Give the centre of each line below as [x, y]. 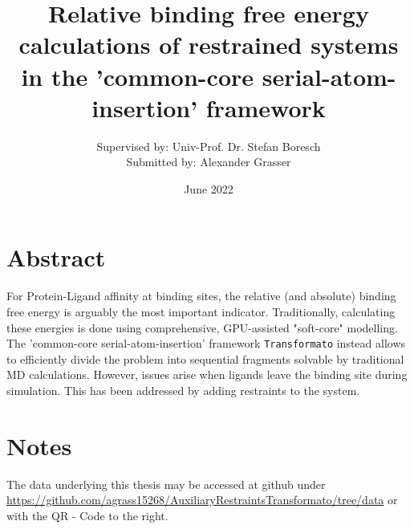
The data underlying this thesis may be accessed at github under [166, 484]
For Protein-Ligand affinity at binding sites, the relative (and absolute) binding [201, 296]
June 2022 [209, 188]
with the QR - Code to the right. [87, 515]
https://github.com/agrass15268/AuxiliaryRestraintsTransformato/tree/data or [202, 500]
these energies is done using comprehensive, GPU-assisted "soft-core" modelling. [202, 327]
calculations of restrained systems [209, 45]
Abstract [56, 257]
